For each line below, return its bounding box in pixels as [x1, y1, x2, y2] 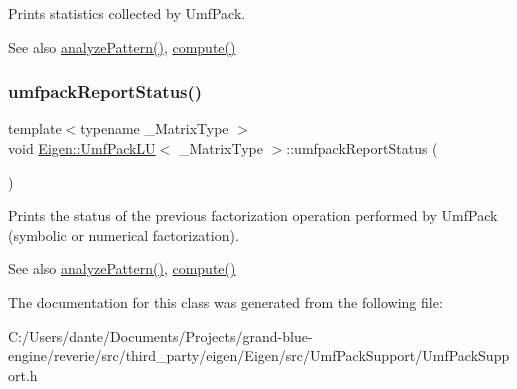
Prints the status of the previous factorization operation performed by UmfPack [8, 205, 498, 226]
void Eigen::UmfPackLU [8, 138, 156, 158]
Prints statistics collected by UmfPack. [8, 3, 246, 23]
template [8, 118, 62, 139]
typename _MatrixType [80, 118, 229, 139]
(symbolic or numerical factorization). [8, 224, 239, 245]
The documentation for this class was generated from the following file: [8, 291, 443, 312]
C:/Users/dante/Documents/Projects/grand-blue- [8, 325, 313, 346]
